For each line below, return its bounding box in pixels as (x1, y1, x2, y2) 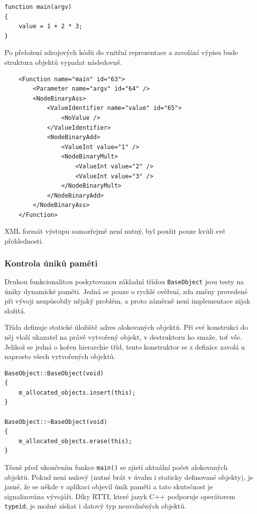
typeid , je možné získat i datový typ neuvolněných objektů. (4, 501, 186, 511)
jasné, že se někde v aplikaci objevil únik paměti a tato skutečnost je (4, 481, 213, 492)
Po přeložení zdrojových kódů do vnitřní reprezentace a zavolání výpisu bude (4, 47, 238, 57)
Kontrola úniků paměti (4, 257, 98, 269)
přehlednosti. (4, 236, 44, 246)
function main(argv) (4, 3, 72, 10)
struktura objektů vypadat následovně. (4, 56, 122, 67)
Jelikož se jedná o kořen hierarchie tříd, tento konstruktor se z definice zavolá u (4, 341, 245, 352)
